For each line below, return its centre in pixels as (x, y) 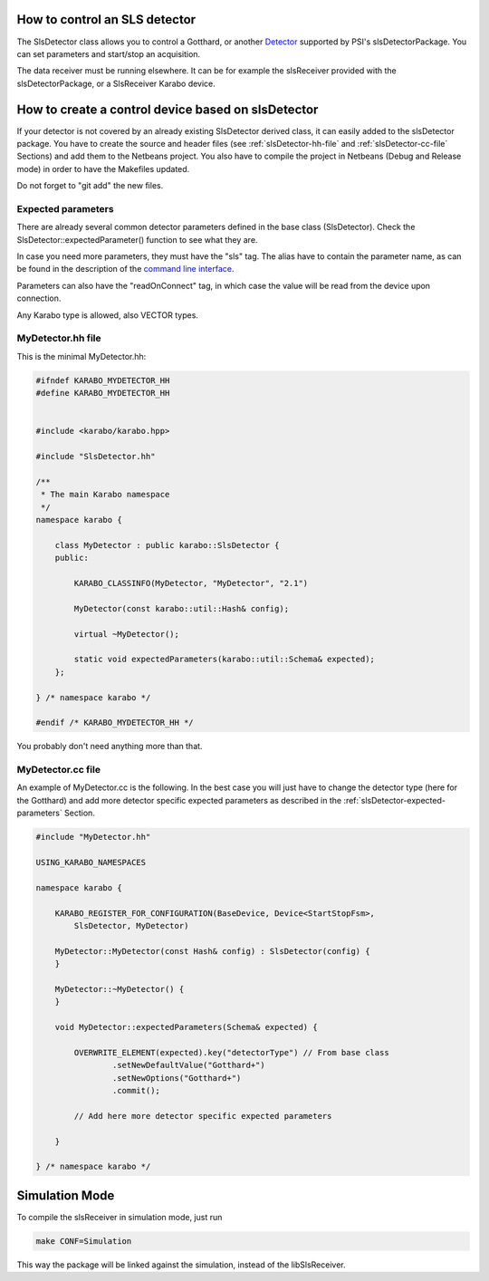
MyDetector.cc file (59, 770)
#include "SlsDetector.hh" (96, 457)
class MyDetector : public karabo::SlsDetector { (167, 545)
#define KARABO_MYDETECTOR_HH (103, 393)
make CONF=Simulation (84, 1241)
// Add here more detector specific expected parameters (203, 1116)
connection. (39, 298)
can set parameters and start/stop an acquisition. (109, 53)
